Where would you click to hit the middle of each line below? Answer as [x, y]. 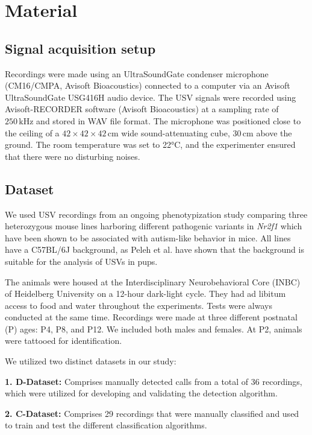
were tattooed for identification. [64, 341]
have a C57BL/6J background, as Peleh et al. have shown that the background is [154, 249]
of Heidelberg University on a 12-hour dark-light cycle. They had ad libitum [145, 294]
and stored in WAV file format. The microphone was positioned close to [169, 120]
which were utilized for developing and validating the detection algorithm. [141, 393]
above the [274, 132]
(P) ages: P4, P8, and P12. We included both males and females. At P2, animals [154, 329]
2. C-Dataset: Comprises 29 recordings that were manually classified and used [152, 413]
